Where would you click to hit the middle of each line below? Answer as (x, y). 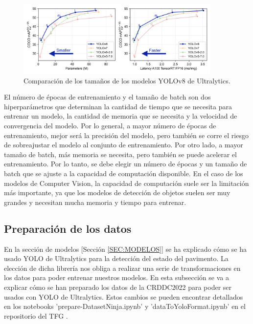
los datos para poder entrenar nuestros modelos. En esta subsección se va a (116, 277)
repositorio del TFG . (36, 315)
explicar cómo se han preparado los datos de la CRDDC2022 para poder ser (118, 287)
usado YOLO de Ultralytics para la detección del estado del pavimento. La (116, 258)
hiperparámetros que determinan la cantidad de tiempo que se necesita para (118, 106)
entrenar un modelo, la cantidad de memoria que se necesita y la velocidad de (121, 116)
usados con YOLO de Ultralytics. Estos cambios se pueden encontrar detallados (124, 296)
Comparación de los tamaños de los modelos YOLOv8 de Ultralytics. (127, 80)
